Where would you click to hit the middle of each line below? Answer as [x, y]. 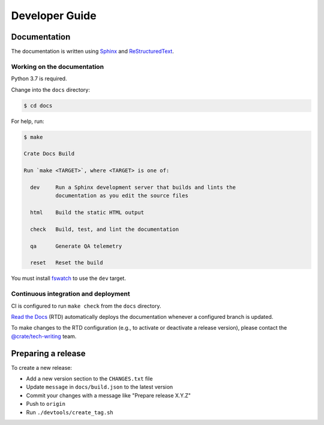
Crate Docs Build [49, 154]
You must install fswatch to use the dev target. [68, 278]
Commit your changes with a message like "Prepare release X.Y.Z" [109, 395]
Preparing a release [49, 353]
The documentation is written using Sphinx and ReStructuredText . [92, 52]
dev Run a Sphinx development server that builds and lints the [133, 187]
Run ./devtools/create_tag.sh [70, 412]
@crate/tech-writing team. [44, 336]
